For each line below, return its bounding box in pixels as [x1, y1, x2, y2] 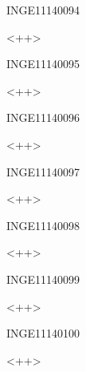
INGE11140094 [6, 2, 80, 18]
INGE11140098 [6, 216, 80, 233]
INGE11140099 [6, 270, 80, 287]
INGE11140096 [6, 109, 80, 126]
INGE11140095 [6, 55, 80, 72]
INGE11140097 [6, 163, 80, 180]
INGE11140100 [6, 325, 80, 342]
